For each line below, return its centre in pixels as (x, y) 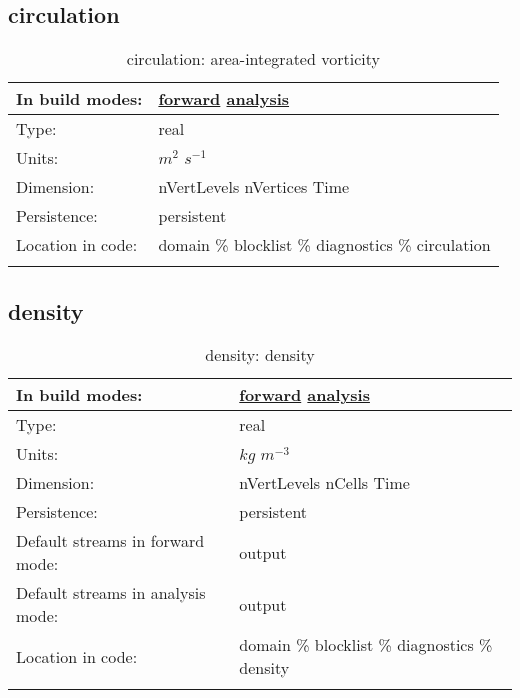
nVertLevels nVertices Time (254, 187)
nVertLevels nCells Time (324, 483)
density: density (260, 355)
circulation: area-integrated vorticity (253, 59)
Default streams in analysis (111, 593)
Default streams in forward (110, 541)
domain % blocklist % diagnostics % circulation (324, 245)
